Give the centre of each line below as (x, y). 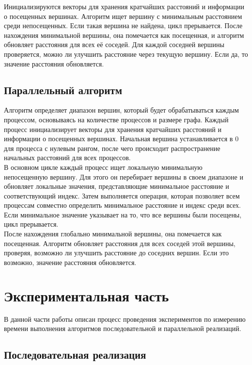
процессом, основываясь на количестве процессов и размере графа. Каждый (116, 119)
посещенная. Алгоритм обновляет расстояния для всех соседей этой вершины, (120, 243)
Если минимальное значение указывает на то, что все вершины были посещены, (123, 214)
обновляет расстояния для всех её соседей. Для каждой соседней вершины (114, 44)
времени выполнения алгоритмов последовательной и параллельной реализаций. (123, 328)
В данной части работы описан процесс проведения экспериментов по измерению (125, 319)
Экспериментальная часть (87, 295)
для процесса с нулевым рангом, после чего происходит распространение (112, 148)
